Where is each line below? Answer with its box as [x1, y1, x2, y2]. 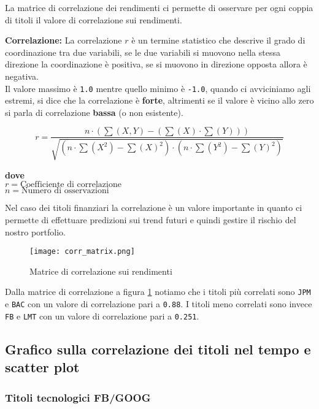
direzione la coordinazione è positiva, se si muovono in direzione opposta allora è [5, 58, 307, 71]
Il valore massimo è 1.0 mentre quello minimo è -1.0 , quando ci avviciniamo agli [5, 82, 311, 94]
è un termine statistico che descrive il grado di [131, 34, 306, 47]
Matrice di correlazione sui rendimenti [29, 264, 172, 277]
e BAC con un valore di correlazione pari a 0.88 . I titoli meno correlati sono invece [5, 297, 312, 310]
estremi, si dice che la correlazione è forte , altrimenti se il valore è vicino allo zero [5, 94, 314, 107]
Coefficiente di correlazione [20, 180, 121, 189]
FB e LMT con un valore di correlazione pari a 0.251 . [5, 309, 199, 322]
